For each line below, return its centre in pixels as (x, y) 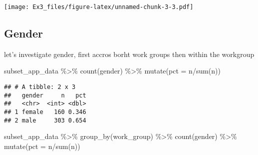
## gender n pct (45, 95)
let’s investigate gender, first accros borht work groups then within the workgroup (129, 54)
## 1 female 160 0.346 (45, 112)
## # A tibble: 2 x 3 (40, 87)
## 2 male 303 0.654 (45, 120)
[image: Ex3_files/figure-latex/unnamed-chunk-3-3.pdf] (99, 7)
